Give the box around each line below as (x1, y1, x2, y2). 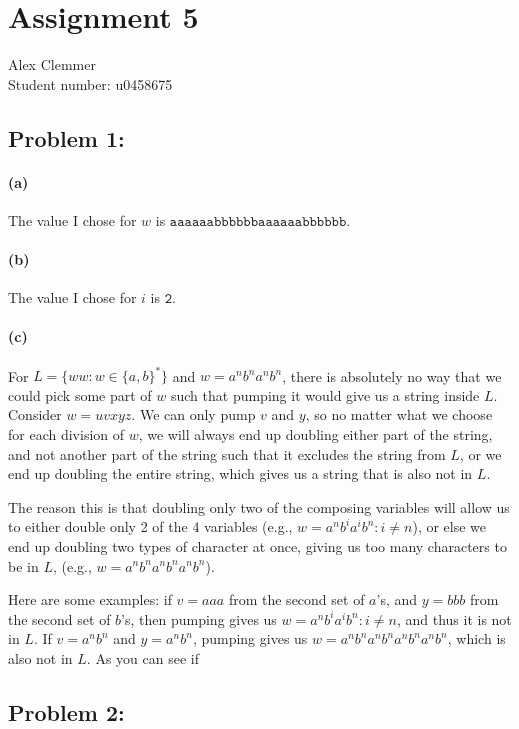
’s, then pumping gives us (121, 608, 277, 629)
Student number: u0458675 (8, 73, 173, 94)
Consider (8, 404, 62, 425)
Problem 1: (8, 122, 125, 153)
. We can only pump (131, 404, 256, 425)
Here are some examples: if (8, 589, 172, 610)
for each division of (8, 423, 125, 444)
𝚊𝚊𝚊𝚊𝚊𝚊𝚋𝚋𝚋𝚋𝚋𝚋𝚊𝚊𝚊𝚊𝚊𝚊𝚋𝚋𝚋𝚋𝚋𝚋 (169, 214, 347, 229)
